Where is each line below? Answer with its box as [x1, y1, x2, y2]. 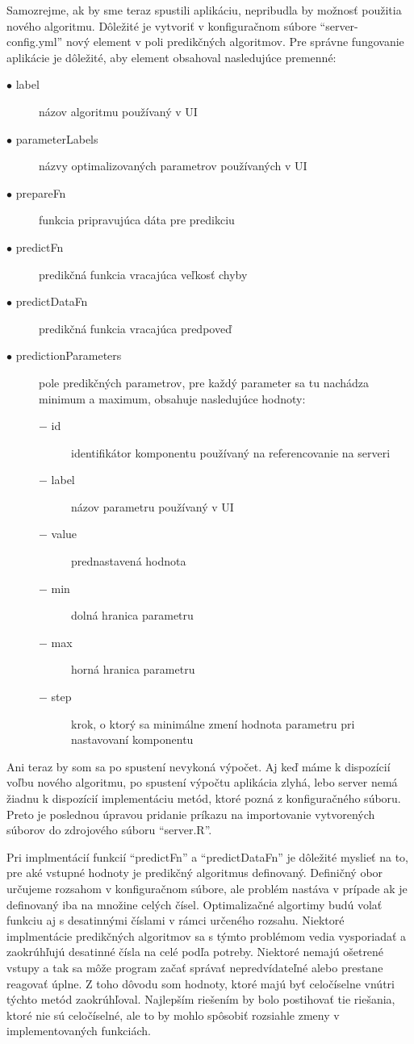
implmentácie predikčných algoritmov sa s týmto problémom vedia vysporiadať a [6, 927, 407, 944]
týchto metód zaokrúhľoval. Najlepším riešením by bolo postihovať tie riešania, [6, 991, 395, 1008]
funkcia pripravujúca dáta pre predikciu [39, 211, 235, 228]
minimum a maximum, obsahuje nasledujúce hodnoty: [39, 390, 306, 407]
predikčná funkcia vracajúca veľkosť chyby [39, 265, 248, 282]
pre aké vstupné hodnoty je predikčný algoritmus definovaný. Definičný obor [6, 864, 383, 881]
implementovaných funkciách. [6, 1022, 151, 1039]
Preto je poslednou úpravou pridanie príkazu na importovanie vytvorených [6, 805, 375, 822]
